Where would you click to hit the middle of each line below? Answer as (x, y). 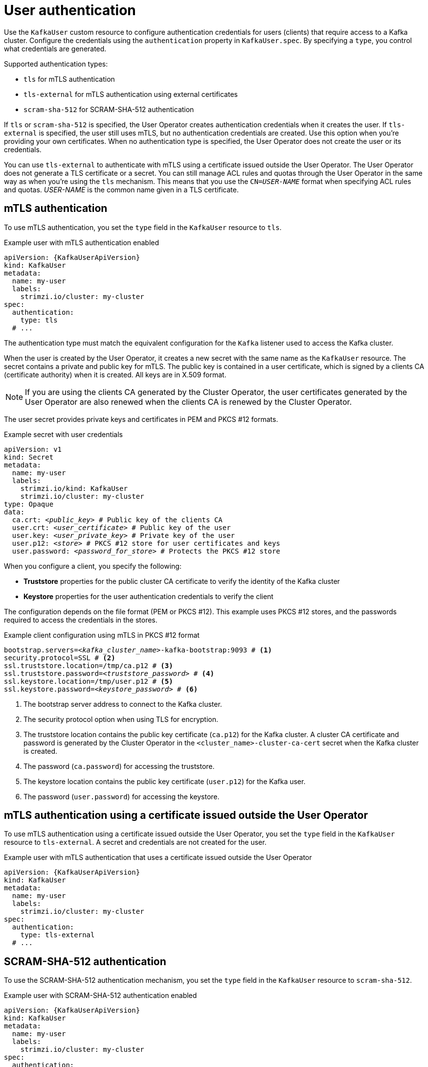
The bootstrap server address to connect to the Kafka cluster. (123, 704)
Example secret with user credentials (64, 434)
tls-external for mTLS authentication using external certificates (131, 94)
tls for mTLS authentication (69, 79)
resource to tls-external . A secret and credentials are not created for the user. (135, 842)
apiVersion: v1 (33, 449)
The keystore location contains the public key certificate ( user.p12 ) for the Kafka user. (165, 781)
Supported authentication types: (56, 64)
